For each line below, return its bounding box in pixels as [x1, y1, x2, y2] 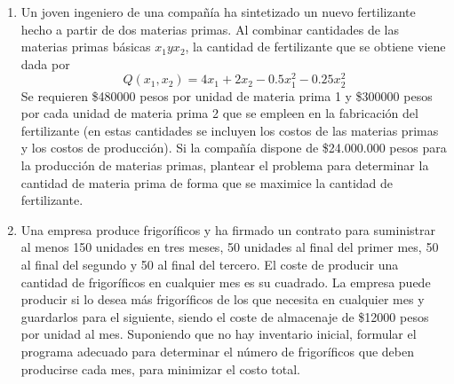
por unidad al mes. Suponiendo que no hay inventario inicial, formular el [20, 325, 417, 343]
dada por [20, 54, 70, 73]
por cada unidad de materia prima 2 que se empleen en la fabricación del [20, 104, 418, 122]
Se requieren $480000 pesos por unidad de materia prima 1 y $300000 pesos [20, 86, 433, 105]
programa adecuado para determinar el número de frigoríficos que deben [20, 341, 414, 360]
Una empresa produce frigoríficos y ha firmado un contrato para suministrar [20, 220, 435, 239]
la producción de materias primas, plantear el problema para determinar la [20, 155, 429, 174]
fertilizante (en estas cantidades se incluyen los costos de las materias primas [20, 121, 439, 139]
